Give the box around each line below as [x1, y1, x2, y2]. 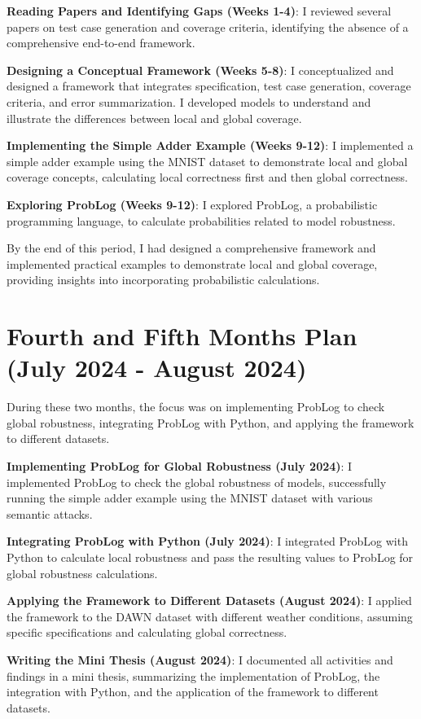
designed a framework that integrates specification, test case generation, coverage [7, 77, 411, 94]
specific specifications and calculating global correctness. [7, 624, 287, 641]
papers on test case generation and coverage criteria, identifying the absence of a [7, 18, 409, 35]
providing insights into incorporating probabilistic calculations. [7, 271, 320, 288]
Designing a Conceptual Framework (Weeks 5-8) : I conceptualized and [7, 61, 394, 78]
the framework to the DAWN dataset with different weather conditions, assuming [7, 607, 413, 625]
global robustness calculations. [7, 564, 158, 581]
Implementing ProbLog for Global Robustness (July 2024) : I [7, 458, 353, 474]
